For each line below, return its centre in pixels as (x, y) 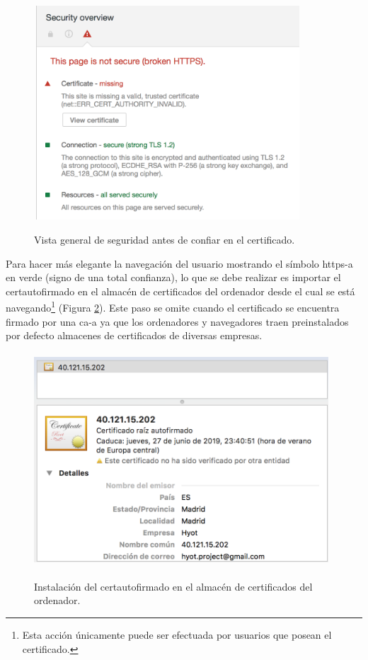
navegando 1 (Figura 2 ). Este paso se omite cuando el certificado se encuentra (173, 306)
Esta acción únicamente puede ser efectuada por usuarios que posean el (177, 634)
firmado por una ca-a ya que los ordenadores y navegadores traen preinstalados (177, 321)
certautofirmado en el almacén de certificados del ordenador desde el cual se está (180, 291)
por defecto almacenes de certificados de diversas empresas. (134, 335)
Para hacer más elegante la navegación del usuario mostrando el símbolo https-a (179, 263)
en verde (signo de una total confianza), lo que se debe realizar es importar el (173, 277)
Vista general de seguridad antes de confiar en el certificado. (165, 239)
